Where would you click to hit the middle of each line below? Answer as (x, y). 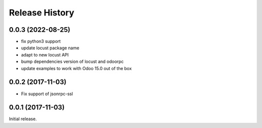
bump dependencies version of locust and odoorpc (72, 62)
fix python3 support (41, 42)
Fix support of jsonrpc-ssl (47, 94)
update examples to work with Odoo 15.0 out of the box (76, 68)
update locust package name (50, 48)
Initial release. (23, 119)
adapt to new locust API (45, 55)
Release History (42, 13)
